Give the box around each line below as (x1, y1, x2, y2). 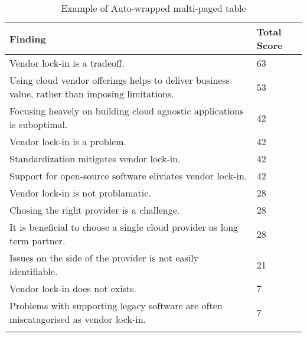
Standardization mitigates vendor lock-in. (9, 152, 181, 165)
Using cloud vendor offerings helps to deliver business (9, 73, 230, 87)
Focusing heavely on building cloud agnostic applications (9, 104, 244, 117)
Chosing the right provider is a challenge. (9, 203, 180, 217)
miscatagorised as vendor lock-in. (9, 312, 146, 326)
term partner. (9, 234, 66, 247)
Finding (9, 31, 46, 45)
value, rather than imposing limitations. (9, 87, 174, 100)
